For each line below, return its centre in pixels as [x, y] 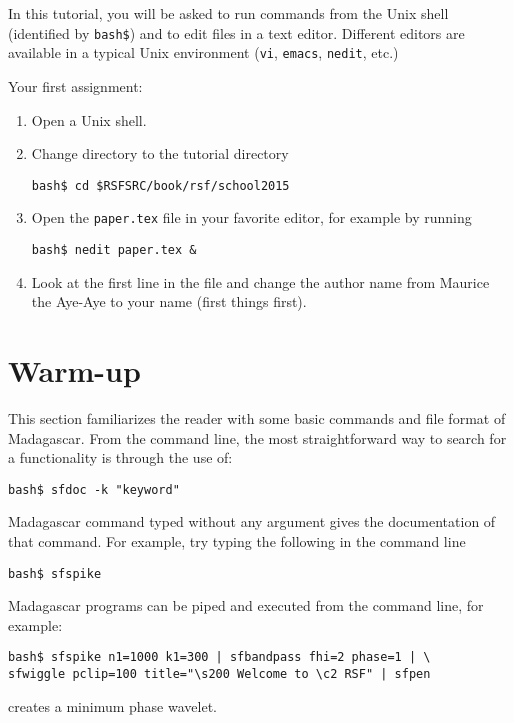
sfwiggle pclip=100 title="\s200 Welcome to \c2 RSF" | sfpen [219, 674]
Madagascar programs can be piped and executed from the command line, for [246, 605]
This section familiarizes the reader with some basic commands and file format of [257, 417]
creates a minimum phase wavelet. [112, 705]
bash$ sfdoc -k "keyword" [94, 489]
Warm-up [74, 370]
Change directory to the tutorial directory [160, 153]
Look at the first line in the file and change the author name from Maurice [260, 281]
